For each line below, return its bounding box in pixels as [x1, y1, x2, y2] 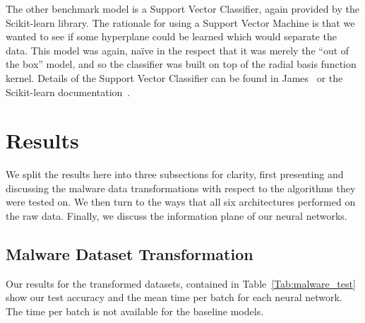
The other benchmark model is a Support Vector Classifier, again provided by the [6, 1, 359, 16]
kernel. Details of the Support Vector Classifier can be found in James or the [6, 70, 343, 85]
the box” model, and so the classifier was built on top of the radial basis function [6, 57, 357, 71]
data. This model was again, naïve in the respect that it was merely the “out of [6, 42, 349, 57]
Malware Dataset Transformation [6, 243, 253, 265]
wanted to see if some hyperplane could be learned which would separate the [6, 29, 337, 44]
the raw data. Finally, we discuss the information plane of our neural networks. [6, 209, 347, 223]
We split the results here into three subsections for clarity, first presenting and [6, 167, 344, 182]
